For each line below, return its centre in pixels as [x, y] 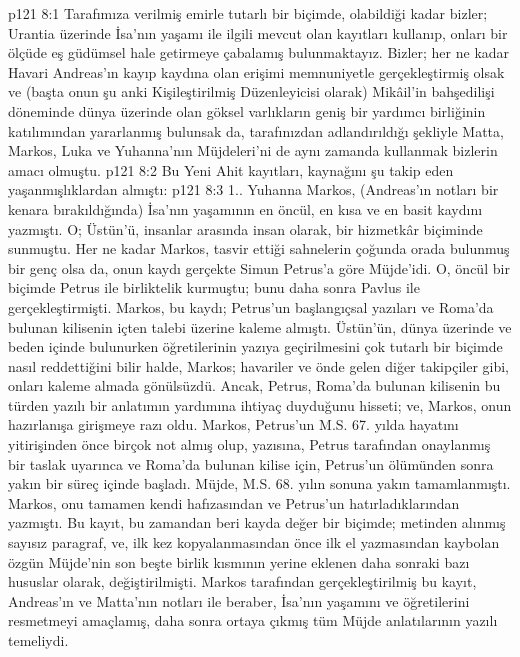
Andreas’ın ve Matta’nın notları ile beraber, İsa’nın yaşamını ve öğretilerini [239, 600]
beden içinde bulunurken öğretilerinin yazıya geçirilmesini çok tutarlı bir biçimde [255, 346]
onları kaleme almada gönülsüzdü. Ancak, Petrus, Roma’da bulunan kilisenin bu [254, 385]
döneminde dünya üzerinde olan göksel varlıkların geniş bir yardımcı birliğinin [247, 110]
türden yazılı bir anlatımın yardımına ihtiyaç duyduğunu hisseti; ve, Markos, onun [260, 404]
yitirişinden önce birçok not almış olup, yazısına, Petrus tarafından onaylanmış [249, 444]
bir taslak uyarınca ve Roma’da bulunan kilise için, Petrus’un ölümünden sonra [251, 463]
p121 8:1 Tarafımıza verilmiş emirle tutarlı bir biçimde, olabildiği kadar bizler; [248, 13]
